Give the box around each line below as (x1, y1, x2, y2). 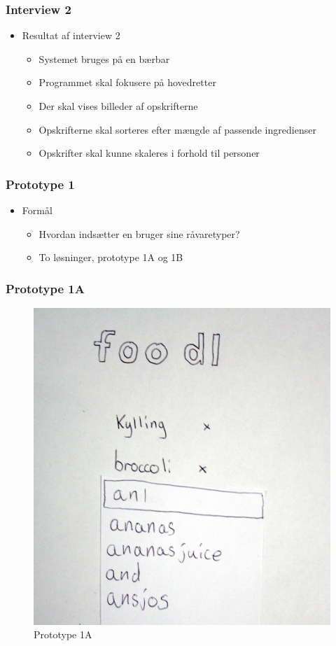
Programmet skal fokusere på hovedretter (38, 75, 216, 90)
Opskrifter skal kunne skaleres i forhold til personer (38, 146, 260, 160)
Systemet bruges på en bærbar (38, 51, 170, 66)
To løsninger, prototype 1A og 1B (38, 250, 183, 265)
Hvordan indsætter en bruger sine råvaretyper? (38, 226, 240, 241)
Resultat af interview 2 (22, 28, 120, 43)
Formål (22, 203, 52, 217)
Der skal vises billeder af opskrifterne (38, 99, 198, 113)
